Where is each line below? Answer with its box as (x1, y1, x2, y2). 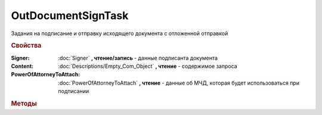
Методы (11, 99, 37, 107)
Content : (11, 63, 34, 70)
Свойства (11, 42, 42, 50)
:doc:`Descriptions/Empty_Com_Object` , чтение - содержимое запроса (58, 63, 238, 70)
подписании (58, 88, 89, 95)
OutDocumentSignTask (11, 9, 129, 22)
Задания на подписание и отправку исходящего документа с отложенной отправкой (11, 30, 228, 37)
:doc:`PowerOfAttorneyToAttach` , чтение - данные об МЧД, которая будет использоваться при (58, 79, 299, 86)
